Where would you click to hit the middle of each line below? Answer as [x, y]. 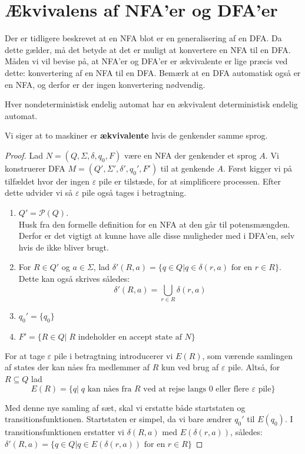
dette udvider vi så [39, 193]
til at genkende [187, 168]
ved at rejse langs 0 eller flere [196, 389]
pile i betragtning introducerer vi [113, 355]
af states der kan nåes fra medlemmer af [77, 367]
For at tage [25, 355]
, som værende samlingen [247, 355]
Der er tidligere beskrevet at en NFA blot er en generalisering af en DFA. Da [143, 38]
